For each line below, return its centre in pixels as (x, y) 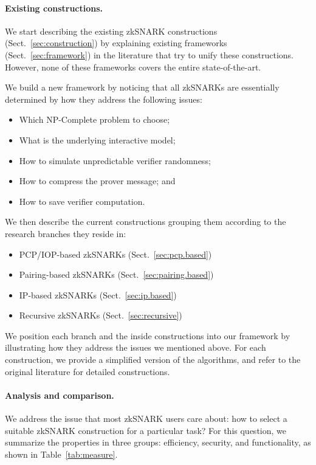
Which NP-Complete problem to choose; (94, 119)
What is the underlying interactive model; (97, 139)
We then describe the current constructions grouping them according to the (146, 222)
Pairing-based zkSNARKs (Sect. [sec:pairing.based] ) (116, 274)
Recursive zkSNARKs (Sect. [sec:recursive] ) (101, 315)
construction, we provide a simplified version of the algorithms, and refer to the (153, 360)
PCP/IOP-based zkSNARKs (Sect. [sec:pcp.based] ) (115, 254)
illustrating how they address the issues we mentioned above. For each (136, 347)
